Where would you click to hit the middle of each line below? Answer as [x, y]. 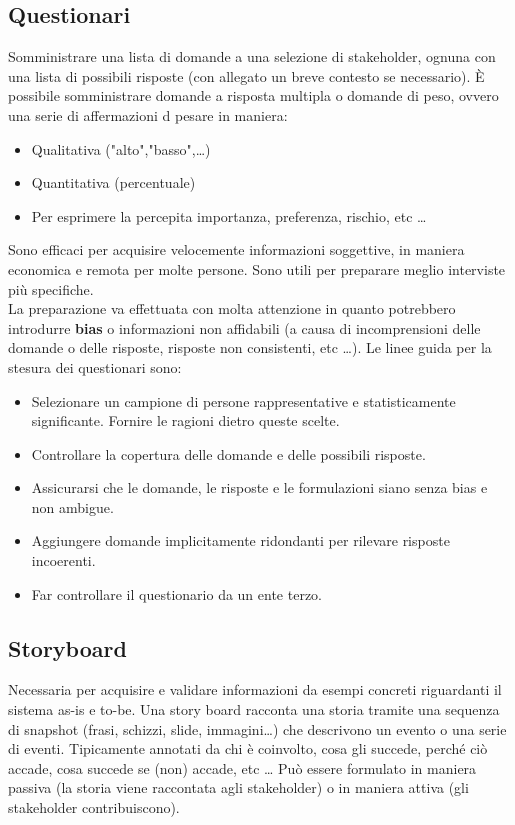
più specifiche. [51, 288]
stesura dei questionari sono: [95, 366]
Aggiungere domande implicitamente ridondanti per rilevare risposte [240, 540]
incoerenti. [63, 560]
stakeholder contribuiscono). [94, 807]
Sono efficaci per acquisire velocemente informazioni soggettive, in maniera [236, 249]
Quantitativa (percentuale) [113, 182]
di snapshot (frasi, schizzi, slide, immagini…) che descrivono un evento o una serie [257, 728]
